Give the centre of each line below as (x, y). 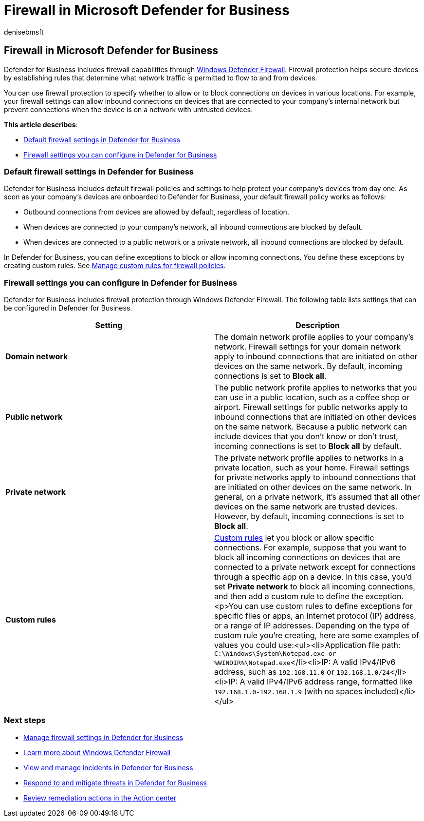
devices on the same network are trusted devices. (306, 507)
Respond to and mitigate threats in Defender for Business (115, 782)
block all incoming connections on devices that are (307, 557)
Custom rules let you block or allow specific (294, 538)
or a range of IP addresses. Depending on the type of (312, 626)
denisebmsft (24, 32)
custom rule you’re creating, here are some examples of (317, 635)
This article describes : (41, 124)
